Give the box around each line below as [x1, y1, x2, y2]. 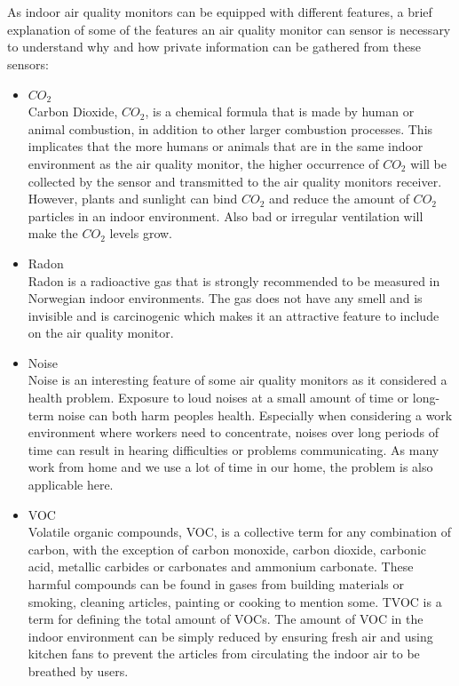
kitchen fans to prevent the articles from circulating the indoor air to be [28, 644, 420, 663]
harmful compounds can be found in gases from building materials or [28, 575, 405, 593]
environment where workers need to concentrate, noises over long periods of [28, 423, 439, 442]
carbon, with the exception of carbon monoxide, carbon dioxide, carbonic [28, 539, 427, 558]
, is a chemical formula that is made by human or [145, 102, 415, 121]
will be [410, 154, 447, 172]
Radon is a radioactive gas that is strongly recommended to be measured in [28, 271, 440, 290]
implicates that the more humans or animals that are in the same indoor [28, 137, 423, 156]
